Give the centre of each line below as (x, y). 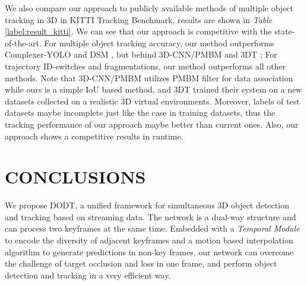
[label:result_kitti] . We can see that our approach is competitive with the (138, 31)
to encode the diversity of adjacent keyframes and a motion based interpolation (149, 240)
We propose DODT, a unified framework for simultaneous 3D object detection (147, 205)
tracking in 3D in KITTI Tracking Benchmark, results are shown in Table (139, 19)
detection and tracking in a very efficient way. (88, 275)
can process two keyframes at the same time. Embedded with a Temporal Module (152, 228)
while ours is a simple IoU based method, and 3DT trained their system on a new (153, 89)
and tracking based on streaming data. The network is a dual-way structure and (151, 216)
